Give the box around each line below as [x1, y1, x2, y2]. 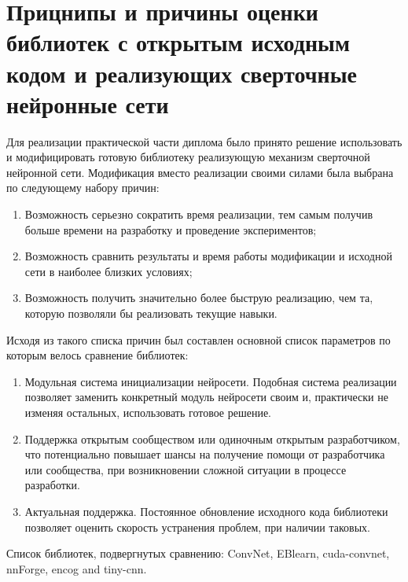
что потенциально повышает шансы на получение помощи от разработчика [24, 446, 385, 462]
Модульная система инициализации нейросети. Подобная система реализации [24, 373, 397, 389]
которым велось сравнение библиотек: [6, 347, 189, 363]
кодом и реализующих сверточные [6, 57, 357, 89]
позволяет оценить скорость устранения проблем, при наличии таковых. [24, 518, 370, 535]
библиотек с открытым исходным [6, 26, 351, 58]
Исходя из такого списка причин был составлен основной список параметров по [6, 331, 391, 348]
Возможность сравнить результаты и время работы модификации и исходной [24, 248, 392, 264]
